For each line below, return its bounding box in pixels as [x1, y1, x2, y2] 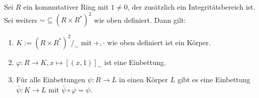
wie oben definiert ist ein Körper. [107, 37, 211, 47]
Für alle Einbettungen [16, 74, 85, 85]
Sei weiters [4, 14, 38, 25]
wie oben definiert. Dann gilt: [94, 14, 186, 25]
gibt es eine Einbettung [177, 74, 250, 85]
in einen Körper [119, 74, 168, 85]
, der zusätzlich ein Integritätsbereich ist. [127, 2, 255, 12]
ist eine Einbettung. [104, 56, 166, 67]
